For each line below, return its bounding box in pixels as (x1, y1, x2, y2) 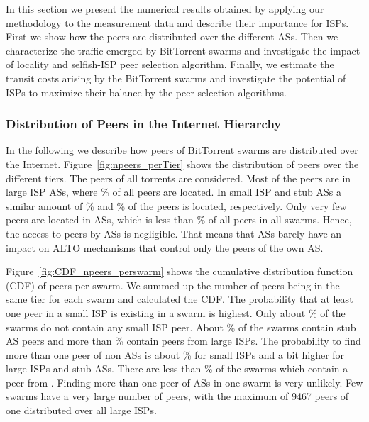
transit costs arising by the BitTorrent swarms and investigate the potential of (6, 70, 346, 85)
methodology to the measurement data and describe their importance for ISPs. (6, 15, 349, 30)
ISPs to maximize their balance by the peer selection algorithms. (6, 84, 287, 99)
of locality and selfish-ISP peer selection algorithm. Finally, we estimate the (6, 57, 334, 72)
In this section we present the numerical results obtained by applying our (6, 1, 324, 16)
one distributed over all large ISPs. (6, 403, 157, 418)
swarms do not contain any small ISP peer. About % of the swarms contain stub (6, 319, 356, 334)
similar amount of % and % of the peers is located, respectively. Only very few (6, 198, 347, 213)
